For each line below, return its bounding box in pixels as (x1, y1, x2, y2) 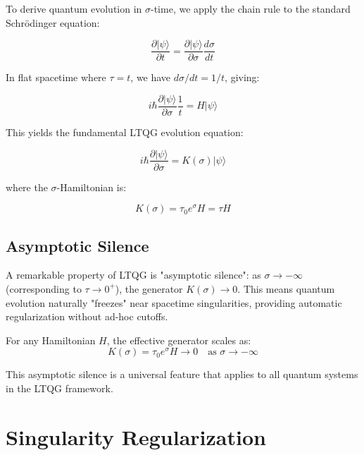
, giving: (225, 70, 260, 85)
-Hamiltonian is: (56, 179, 127, 194)
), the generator (115, 281, 183, 296)
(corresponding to (6, 281, 82, 296)
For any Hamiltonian (6, 332, 96, 347)
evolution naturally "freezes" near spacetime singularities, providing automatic (6, 295, 342, 310)
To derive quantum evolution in (6, 1, 142, 16)
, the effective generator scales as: (106, 332, 251, 347)
